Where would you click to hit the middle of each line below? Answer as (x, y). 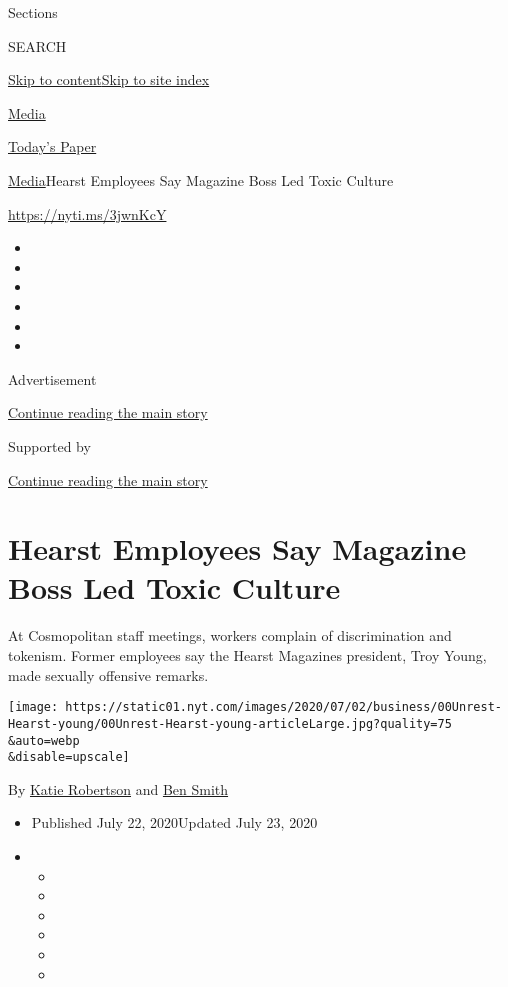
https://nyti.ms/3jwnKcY (87, 213)
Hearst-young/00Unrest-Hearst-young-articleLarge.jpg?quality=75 (230, 723)
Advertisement (52, 378)
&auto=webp (44, 740)
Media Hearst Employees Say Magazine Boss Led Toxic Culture (201, 179)
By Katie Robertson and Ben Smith (118, 788)
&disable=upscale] (69, 757)
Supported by (49, 445)
